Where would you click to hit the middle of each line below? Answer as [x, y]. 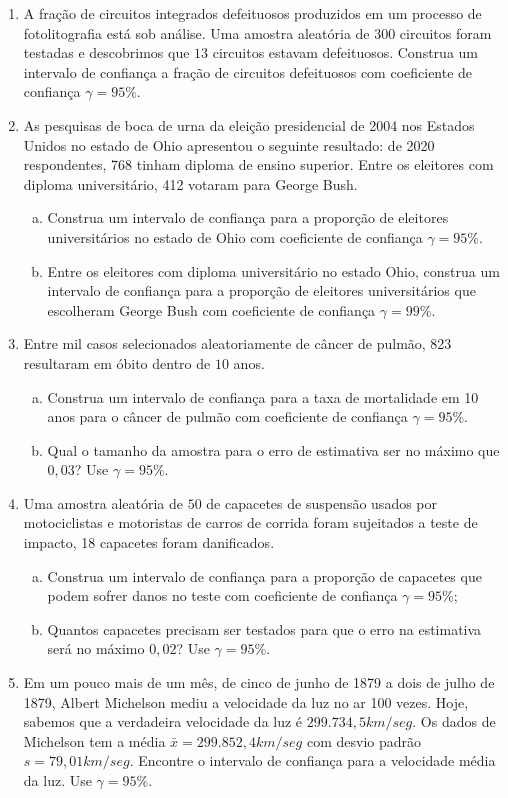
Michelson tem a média [94, 740]
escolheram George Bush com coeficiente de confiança [211, 309]
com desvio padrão [364, 740]
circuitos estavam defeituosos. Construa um [345, 52]
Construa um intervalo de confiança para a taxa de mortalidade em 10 [263, 396]
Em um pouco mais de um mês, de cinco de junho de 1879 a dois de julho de [259, 682]
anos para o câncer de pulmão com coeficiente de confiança [227, 416]
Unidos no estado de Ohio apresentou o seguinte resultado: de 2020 [229, 144]
